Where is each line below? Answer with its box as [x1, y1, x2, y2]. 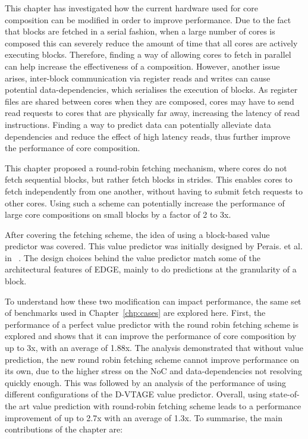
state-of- [269, 388, 300, 400]
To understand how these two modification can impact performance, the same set [5, 294, 301, 307]
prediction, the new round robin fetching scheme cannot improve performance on [5, 353, 299, 365]
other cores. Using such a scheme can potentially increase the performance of [5, 196, 285, 209]
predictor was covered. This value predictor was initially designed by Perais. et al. [5, 240, 303, 252]
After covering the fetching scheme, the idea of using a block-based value [5, 228, 270, 240]
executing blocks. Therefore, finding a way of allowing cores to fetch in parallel [5, 48, 291, 61]
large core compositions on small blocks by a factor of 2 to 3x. [5, 208, 231, 221]
